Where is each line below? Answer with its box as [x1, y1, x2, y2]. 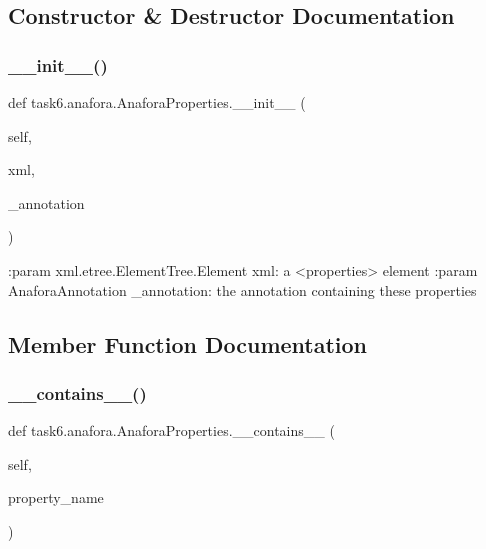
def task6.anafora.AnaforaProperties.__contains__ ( [8, 420, 335, 441]
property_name [8, 487, 104, 508]
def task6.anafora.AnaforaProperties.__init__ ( [8, 92, 306, 112]
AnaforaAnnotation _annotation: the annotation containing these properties [8, 279, 477, 300]
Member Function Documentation [8, 328, 368, 359]
